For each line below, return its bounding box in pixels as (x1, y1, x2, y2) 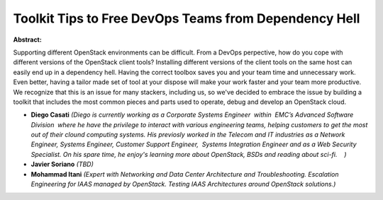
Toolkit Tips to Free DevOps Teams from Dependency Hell (13, 11, 360, 26)
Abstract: (13, 35, 42, 44)
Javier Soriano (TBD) (30, 160, 94, 169)
